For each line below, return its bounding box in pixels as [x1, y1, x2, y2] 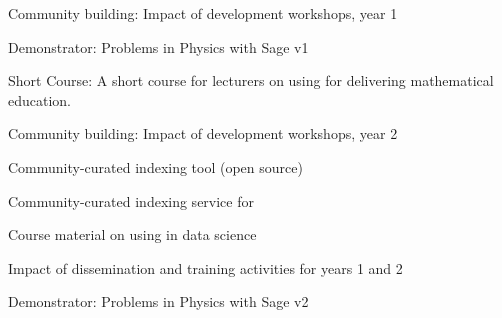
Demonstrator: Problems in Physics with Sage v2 [8, 291, 309, 312]
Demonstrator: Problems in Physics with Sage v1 [8, 36, 309, 57]
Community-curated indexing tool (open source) [8, 156, 303, 177]
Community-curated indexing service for [8, 190, 254, 211]
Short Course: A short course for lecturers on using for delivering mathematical [8, 70, 494, 91]
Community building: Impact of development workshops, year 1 [8, 3, 398, 23]
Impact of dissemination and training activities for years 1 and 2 [8, 257, 403, 278]
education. [8, 89, 72, 110]
